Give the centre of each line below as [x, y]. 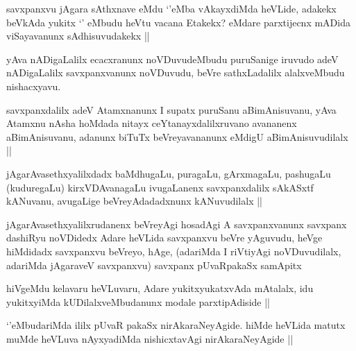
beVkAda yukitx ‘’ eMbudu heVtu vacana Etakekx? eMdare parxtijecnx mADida [178, 22]
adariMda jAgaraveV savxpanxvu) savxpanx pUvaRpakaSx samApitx [154, 265]
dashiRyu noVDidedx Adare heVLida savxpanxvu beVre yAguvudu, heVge [164, 238]
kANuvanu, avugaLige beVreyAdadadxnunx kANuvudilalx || [134, 201]
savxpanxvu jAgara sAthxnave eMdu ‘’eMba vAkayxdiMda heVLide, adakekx [171, 8]
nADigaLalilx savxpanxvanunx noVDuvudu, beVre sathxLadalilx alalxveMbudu [176, 72]
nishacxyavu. [34, 86]
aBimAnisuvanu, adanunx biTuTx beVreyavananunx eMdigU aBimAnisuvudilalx [177, 136]
